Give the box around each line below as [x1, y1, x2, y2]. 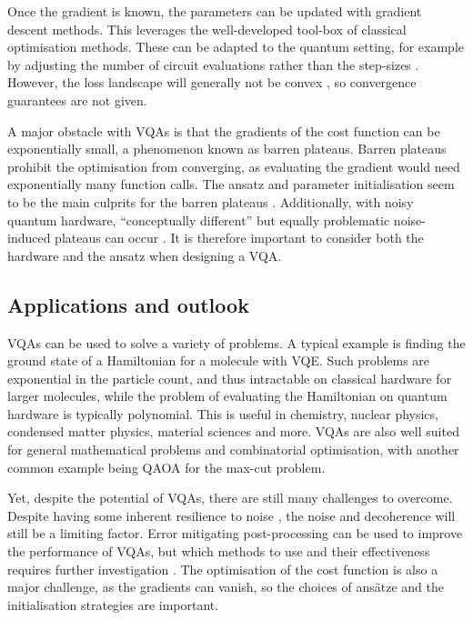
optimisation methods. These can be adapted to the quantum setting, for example [7, 37, 465, 56]
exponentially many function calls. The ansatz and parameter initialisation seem [7, 175, 455, 194]
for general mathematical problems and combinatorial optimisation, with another [7, 440, 459, 459]
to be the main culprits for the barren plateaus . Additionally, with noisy [7, 192, 414, 211]
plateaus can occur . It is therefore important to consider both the [55, 228, 424, 247]
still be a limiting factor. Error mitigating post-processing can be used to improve [7, 524, 463, 543]
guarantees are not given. [7, 90, 147, 109]
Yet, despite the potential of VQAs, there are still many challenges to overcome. [7, 488, 453, 507]
